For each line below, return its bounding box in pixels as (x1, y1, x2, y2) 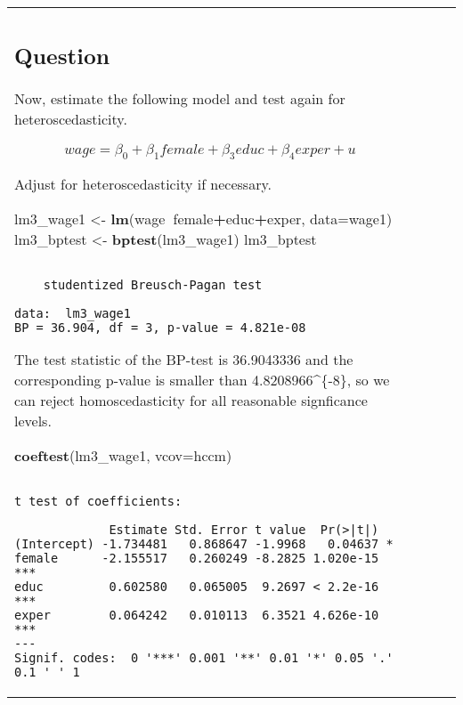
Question (14, 39, 110, 70)
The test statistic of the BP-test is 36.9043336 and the (14, 348, 353, 369)
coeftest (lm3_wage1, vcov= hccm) (14, 444, 232, 466)
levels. (14, 409, 52, 431)
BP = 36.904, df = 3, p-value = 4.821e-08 (14, 320, 306, 335)
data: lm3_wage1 (14, 305, 131, 320)
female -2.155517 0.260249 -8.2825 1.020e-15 (14, 550, 379, 565)
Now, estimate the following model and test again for (14, 87, 345, 109)
